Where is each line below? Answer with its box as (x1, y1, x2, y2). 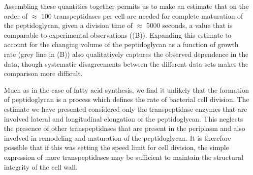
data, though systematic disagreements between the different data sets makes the (4, 58, 249, 69)
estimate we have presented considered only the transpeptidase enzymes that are (4, 103, 247, 114)
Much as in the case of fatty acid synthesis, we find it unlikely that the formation (4, 84, 249, 95)
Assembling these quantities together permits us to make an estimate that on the (4, 1, 249, 11)
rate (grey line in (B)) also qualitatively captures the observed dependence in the (4, 49, 249, 59)
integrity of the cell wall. (4, 161, 78, 172)
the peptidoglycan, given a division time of (4, 20, 133, 30)
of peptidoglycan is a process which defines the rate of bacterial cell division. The (4, 94, 249, 104)
